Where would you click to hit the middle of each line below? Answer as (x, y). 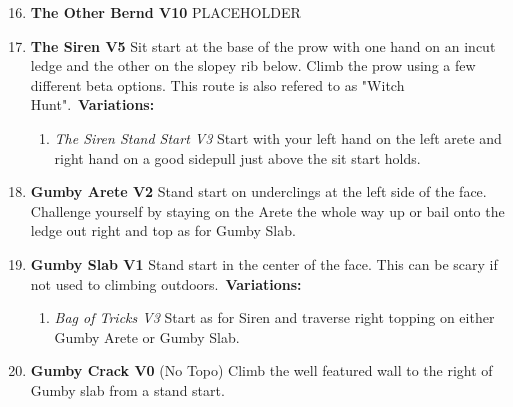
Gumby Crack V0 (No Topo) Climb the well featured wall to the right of (261, 370)
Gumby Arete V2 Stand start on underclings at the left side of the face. (258, 191)
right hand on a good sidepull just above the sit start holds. (237, 157)
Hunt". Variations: (92, 104)
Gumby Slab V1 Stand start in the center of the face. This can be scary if (264, 263)
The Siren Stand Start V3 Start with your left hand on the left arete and (278, 137)
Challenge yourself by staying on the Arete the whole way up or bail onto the (267, 210)
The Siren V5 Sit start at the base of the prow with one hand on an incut (263, 45)
